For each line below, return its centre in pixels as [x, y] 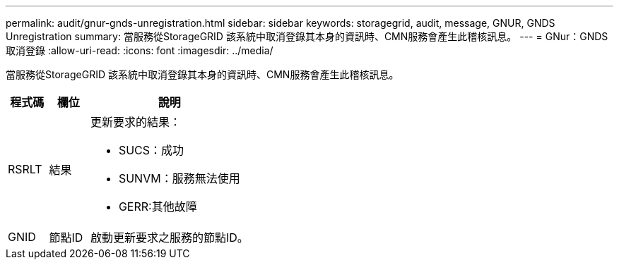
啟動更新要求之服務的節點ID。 [169, 238]
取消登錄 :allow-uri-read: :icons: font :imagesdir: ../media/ [140, 50]
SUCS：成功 [151, 150]
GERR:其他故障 [158, 207]
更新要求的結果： [135, 122]
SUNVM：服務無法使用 [179, 178]
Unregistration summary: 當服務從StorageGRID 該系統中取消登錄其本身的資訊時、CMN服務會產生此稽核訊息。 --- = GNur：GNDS [307, 36]
